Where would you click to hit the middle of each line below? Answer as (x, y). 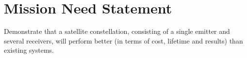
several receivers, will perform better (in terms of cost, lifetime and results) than (123, 40)
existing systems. (29, 50)
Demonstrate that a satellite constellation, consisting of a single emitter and (117, 31)
